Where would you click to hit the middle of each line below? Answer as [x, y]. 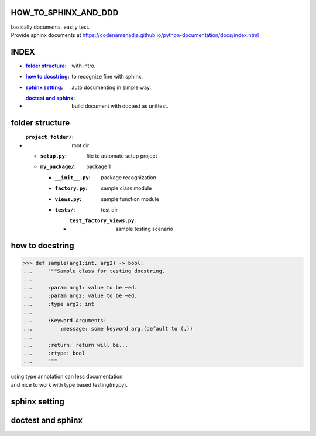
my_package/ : [58, 166]
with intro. [84, 66]
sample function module [130, 199]
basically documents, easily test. [50, 27]
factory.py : [71, 188]
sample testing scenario [145, 229]
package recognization [128, 177]
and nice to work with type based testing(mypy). [69, 384]
